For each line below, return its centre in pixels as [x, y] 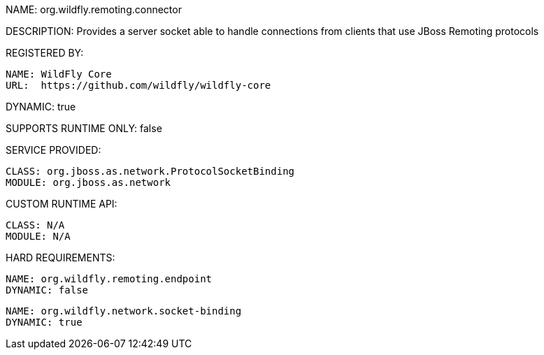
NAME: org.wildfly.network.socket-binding [124, 311]
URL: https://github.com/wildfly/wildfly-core [138, 85]
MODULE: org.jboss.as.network [88, 182]
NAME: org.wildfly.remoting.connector [94, 9]
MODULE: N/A [38, 236]
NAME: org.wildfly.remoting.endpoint [109, 279]
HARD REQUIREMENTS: [60, 258]
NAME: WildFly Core [59, 74]
